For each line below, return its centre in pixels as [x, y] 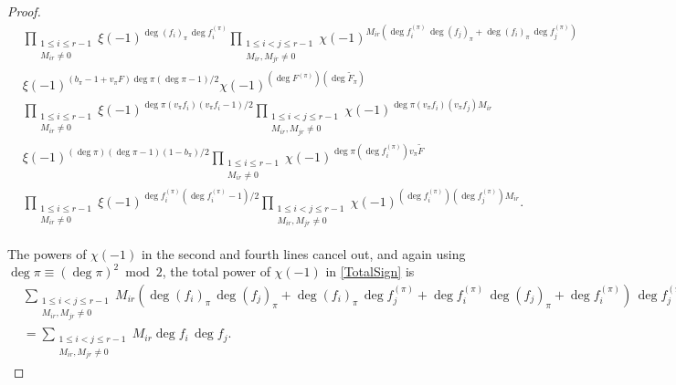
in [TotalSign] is [370, 271]
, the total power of [216, 271]
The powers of [47, 253]
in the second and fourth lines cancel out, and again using [303, 253]
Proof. [24, 11]
